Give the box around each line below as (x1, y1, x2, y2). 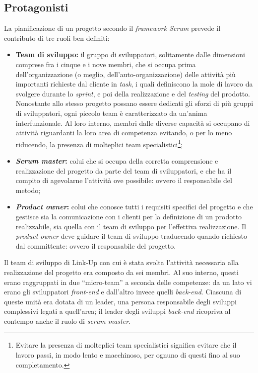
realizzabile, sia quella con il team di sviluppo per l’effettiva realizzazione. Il (15, 221, 246, 231)
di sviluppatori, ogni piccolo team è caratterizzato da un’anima (15, 107, 207, 118)
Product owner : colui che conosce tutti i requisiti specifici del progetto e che (15, 201, 253, 212)
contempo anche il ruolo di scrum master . (4, 315, 130, 326)
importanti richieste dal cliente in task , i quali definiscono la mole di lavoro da (15, 79, 253, 89)
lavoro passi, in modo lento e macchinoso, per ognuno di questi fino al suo (15, 350, 240, 360)
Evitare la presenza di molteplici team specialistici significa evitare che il (15, 340, 237, 350)
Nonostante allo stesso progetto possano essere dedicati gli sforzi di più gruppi (15, 98, 254, 108)
